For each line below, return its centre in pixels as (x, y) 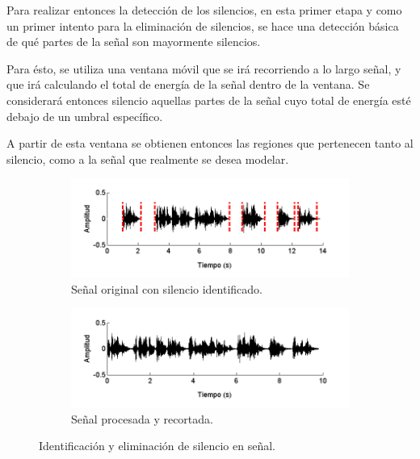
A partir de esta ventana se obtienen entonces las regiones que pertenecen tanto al (210, 143)
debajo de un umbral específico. (85, 116)
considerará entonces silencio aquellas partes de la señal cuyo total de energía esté (209, 100)
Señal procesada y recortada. (142, 418)
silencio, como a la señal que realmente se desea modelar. (148, 159)
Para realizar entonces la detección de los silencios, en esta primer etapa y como (204, 10)
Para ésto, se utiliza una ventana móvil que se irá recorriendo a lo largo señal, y (204, 68)
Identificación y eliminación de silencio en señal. (157, 446)
